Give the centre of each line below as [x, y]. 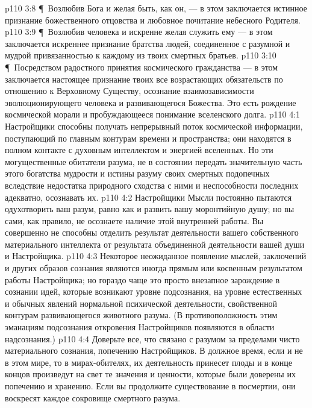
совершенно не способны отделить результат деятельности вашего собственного [152, 232]
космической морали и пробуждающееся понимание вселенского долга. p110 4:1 [153, 114]
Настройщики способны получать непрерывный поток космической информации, [154, 126]
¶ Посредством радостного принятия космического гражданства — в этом [142, 67]
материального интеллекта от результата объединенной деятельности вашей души [155, 244]
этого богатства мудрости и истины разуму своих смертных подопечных [137, 173]
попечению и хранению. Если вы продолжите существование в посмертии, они [150, 386]
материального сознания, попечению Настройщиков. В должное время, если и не [154, 350]
